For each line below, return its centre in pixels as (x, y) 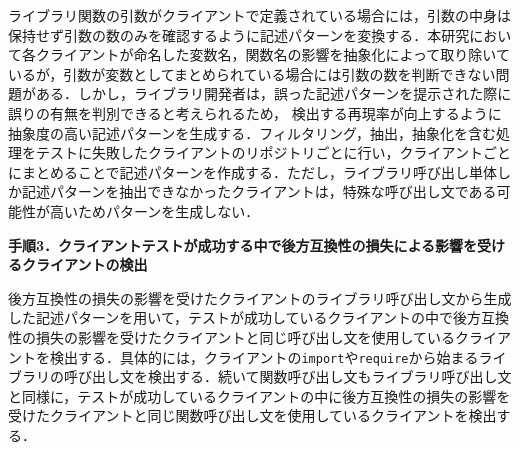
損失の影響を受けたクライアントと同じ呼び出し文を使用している (245, 336)
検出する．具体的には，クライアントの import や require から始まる (264, 356)
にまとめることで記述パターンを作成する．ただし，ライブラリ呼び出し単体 (252, 171)
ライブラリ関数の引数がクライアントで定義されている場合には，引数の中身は (260, 15)
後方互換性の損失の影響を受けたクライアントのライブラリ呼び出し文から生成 (260, 297)
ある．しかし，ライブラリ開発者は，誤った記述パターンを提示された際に (273, 93)
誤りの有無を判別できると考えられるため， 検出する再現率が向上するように (255, 112)
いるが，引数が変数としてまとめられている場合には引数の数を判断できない (252, 73)
